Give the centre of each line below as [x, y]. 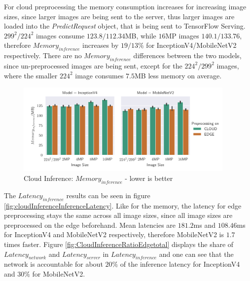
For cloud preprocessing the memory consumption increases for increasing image [125, 6]
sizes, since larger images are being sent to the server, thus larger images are [119, 16]
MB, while [141, 35]
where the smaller [31, 75]
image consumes [99, 75]
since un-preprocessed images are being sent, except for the [93, 65]
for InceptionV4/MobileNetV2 [191, 45]
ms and [205, 225]
